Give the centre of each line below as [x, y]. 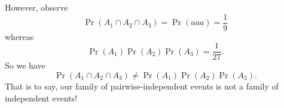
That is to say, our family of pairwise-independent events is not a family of [142, 86]
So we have [25, 65]
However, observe [36, 7]
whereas [19, 36]
